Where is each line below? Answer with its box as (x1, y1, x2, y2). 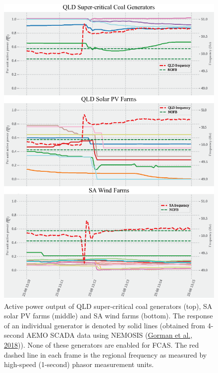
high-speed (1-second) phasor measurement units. (4, 359, 154, 370)
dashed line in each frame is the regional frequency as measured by (4, 349, 207, 360)
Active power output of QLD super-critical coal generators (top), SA (4, 300, 213, 311)
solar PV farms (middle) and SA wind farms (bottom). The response (4, 310, 213, 321)
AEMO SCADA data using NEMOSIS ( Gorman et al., (26, 330, 193, 340)
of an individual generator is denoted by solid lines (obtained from (4, 320, 206, 330)
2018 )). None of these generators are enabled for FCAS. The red (4, 339, 199, 350)
